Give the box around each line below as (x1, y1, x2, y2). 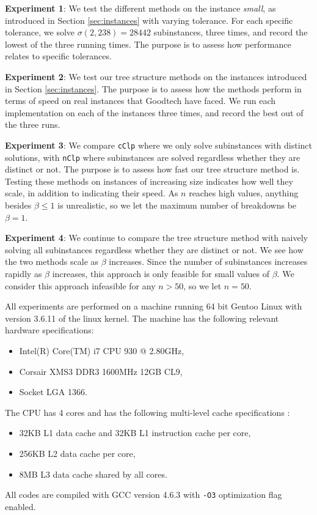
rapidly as (5, 267, 42, 280)
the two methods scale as (5, 255, 99, 268)
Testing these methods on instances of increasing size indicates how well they (5, 174, 293, 187)
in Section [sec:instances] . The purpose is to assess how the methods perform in (5, 82, 302, 95)
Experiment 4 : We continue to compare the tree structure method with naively (5, 231, 308, 244)
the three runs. (5, 118, 60, 131)
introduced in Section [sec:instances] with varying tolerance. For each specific (5, 13, 293, 26)
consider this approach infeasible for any (5, 279, 156, 292)
